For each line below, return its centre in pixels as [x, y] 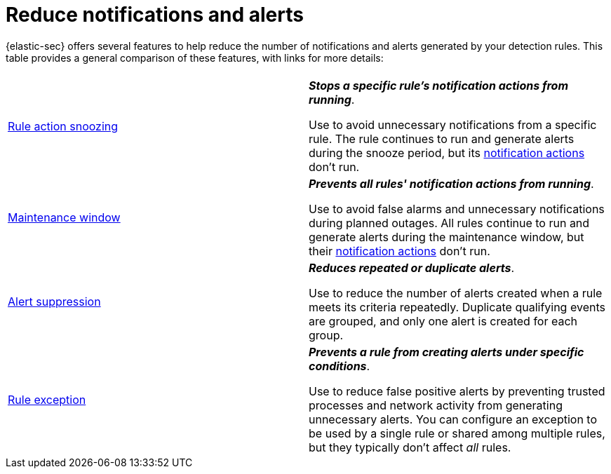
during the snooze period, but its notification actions [447, 153]
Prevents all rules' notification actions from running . [451, 183]
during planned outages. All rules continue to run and [449, 223]
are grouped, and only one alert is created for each [443, 321]
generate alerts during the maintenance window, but [446, 237]
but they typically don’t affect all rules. [410, 447]
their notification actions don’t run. [399, 251]
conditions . [340, 366]
